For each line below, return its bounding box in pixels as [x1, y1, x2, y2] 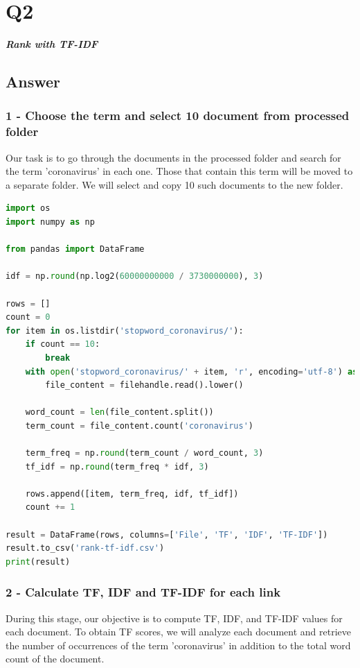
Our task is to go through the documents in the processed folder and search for [6, 150, 341, 164]
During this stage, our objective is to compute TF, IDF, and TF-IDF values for [6, 610, 343, 625]
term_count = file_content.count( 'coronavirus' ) [25, 420, 253, 431]
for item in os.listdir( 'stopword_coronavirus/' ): [6, 325, 244, 336]
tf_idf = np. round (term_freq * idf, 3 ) [25, 461, 209, 472]
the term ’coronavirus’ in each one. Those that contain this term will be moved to [6, 164, 353, 178]
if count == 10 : [25, 339, 100, 350]
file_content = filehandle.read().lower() [45, 380, 244, 391]
